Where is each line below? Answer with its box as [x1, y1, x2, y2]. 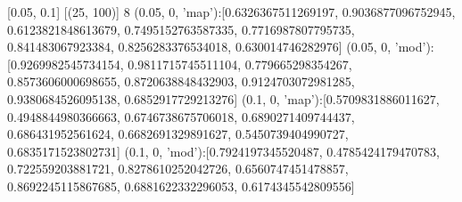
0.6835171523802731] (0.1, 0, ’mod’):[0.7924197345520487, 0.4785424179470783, [7, 141, 440, 160]
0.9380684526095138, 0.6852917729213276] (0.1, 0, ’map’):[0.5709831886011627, [7, 89, 440, 108]
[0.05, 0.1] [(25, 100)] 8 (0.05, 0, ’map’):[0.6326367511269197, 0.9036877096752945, [7, 3, 456, 20]
